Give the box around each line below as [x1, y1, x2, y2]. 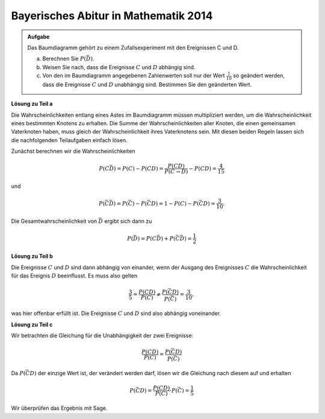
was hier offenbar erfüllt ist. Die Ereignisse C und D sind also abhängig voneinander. [11, 310, 221, 317]
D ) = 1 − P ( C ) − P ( [150, 200, 199, 207]
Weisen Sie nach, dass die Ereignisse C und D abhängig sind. [42, 63, 196, 70]
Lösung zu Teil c [11, 321, 53, 328]
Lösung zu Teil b [11, 253, 54, 260]
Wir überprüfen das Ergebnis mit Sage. [11, 405, 108, 412]
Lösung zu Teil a [11, 100, 53, 108]
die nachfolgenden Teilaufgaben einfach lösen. [11, 136, 128, 144]
